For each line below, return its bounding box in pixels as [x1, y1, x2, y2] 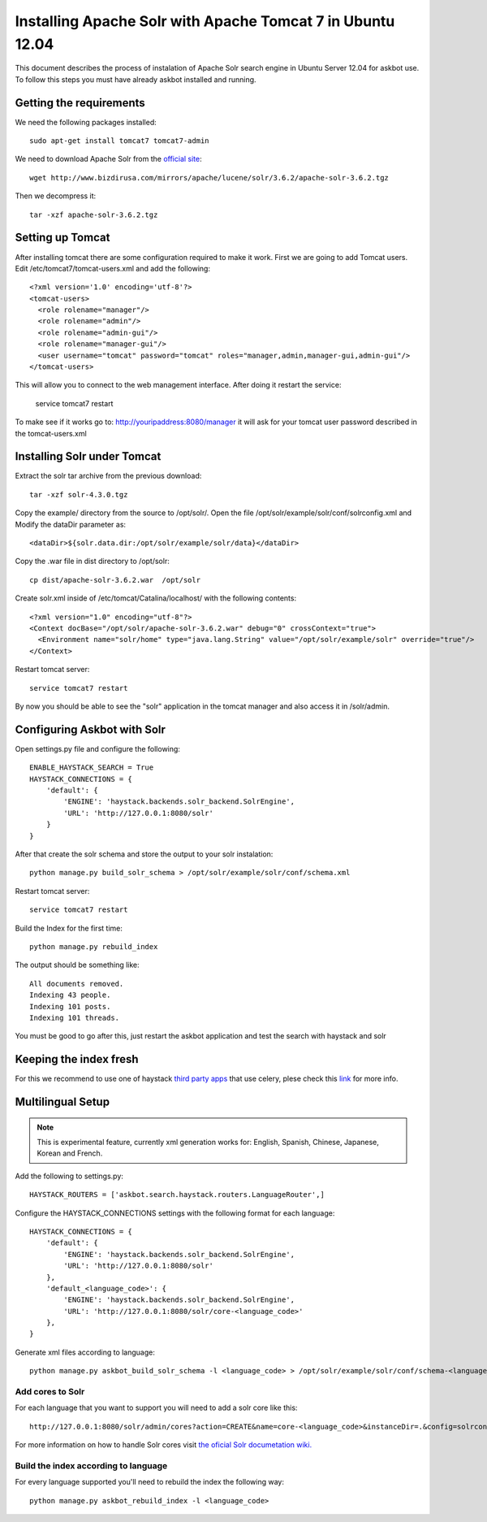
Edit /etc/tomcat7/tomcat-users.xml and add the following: [15, 263, 211, 273]
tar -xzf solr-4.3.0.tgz [29, 490, 128, 499]
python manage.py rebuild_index [29, 942, 158, 951]
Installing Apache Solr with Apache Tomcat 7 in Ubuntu [15, 12, 395, 30]
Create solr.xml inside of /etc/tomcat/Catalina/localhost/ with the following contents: [15, 593, 296, 603]
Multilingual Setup [15, 1095, 110, 1108]
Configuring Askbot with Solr [15, 722, 166, 736]
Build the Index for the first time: [15, 923, 123, 933]
